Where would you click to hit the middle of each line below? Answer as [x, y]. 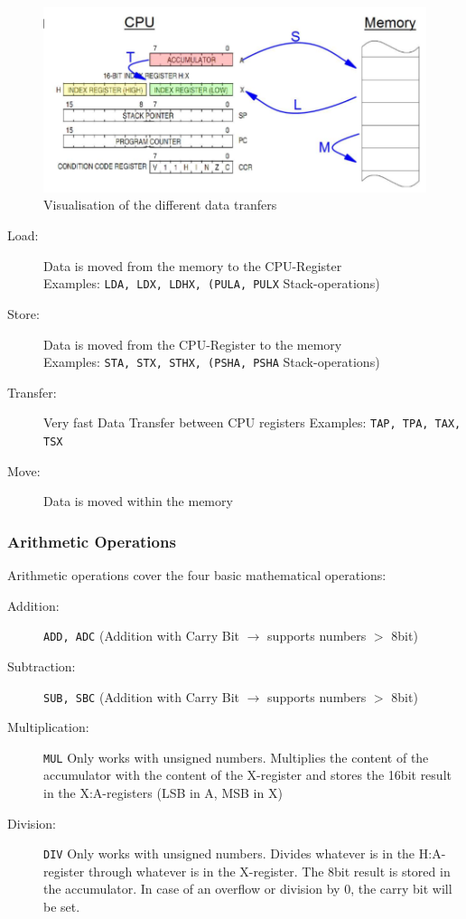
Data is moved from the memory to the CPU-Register [193, 265]
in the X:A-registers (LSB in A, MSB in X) [163, 793]
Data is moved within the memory [138, 501]
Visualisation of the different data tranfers [160, 205]
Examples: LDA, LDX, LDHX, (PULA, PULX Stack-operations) [212, 283]
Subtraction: [42, 666]
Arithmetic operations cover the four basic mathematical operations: [197, 575]
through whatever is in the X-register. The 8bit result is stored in [269, 871]
